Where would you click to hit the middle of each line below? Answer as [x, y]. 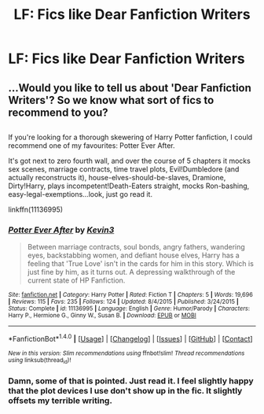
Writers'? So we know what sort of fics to [111, 100]
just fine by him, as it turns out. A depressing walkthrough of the [131, 272]
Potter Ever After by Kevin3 [61, 230]
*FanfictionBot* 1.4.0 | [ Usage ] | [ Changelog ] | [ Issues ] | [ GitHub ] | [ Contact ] [130, 338]
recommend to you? [58, 112]
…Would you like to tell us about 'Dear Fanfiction [130, 88]
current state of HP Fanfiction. [76, 280]
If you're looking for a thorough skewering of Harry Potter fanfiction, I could [130, 137]
